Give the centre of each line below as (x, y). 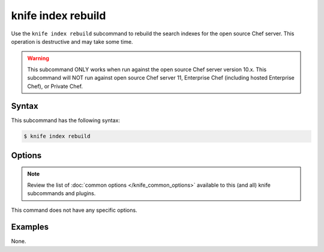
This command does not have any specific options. (74, 210)
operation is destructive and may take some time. (72, 41)
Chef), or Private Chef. (55, 86)
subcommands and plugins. (61, 193)
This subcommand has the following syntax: (65, 120)
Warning (38, 58)
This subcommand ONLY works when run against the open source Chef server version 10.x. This (147, 69)
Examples (30, 227)
